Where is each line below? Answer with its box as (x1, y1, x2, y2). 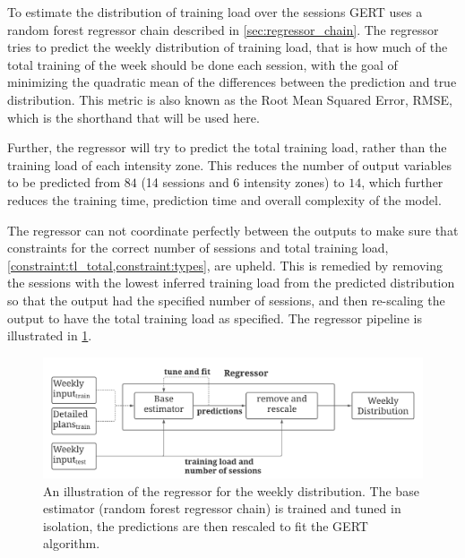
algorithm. (43, 534, 100, 553)
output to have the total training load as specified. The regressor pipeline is (7, 308, 422, 327)
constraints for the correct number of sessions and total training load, (7, 238, 389, 257)
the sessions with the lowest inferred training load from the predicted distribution (7, 273, 455, 292)
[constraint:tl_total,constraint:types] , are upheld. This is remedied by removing (7, 255, 443, 274)
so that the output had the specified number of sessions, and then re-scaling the (7, 290, 445, 309)
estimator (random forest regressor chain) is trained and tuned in (43, 499, 401, 518)
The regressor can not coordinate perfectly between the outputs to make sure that (7, 220, 459, 239)
